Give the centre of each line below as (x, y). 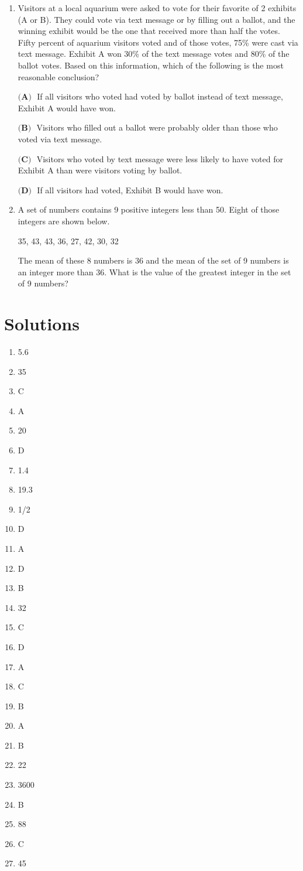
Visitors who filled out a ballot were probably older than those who (157, 127)
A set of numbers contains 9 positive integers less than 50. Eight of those (149, 209)
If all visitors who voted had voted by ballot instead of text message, (160, 96)
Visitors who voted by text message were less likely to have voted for (160, 158)
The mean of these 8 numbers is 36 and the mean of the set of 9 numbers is (153, 260)
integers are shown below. (64, 221)
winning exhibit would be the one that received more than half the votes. (149, 31)
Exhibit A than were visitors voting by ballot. (100, 170)
